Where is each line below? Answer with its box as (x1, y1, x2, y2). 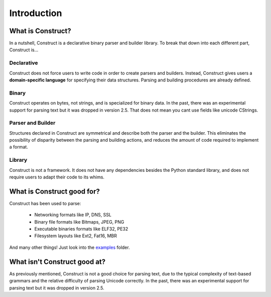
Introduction (9, 8, 62, 19)
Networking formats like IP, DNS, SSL (34, 212, 111, 218)
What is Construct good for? (9, 187, 100, 195)
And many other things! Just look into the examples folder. (9, 244, 130, 250)
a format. (9, 144, 29, 150)
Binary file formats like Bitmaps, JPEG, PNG (34, 219, 124, 225)
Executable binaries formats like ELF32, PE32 (34, 226, 128, 232)
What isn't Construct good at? (9, 257, 106, 266)
